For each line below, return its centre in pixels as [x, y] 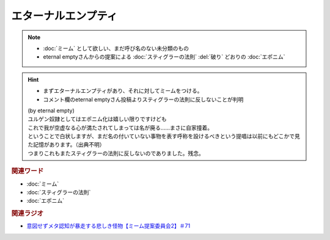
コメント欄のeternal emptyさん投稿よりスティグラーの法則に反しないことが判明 [143, 99]
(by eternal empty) [51, 111]
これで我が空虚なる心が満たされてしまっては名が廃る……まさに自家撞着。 [120, 128]
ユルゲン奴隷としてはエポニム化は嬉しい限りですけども [97, 119]
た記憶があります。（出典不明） [66, 145]
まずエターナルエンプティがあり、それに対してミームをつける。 [123, 91]
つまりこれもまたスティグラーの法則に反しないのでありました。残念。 [116, 153]
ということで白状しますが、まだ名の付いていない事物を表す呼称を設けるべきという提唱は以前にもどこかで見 [164, 136]
